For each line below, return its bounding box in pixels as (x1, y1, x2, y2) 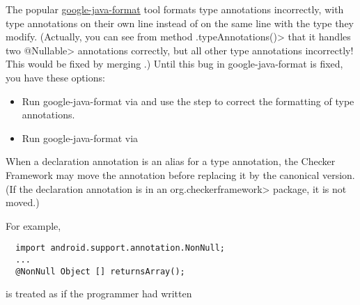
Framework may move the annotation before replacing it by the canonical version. (6, 167, 355, 182)
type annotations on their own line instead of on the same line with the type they (6, 15, 354, 30)
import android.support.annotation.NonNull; (15, 243, 225, 253)
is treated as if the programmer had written (6, 286, 192, 301)
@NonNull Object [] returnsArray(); (15, 266, 185, 276)
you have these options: (6, 70, 105, 84)
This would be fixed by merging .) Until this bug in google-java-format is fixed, (6, 56, 343, 71)
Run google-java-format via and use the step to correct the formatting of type (22, 93, 354, 108)
